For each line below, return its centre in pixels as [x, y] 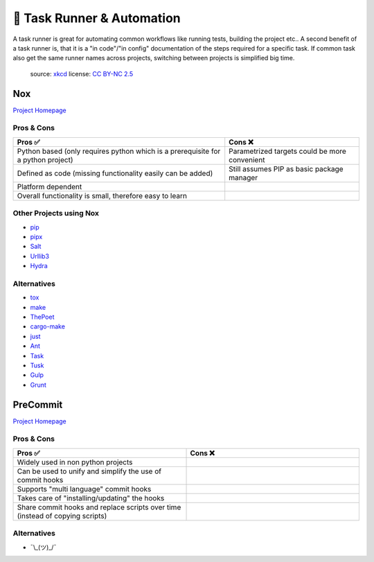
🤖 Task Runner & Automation [97, 18]
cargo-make [48, 326]
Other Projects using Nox [56, 213]
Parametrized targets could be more [287, 151]
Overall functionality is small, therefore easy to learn [102, 195]
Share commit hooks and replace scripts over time [99, 507]
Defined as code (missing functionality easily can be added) [115, 173]
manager [243, 177]
